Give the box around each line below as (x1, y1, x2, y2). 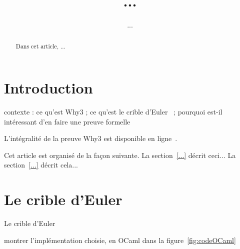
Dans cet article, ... (15, 41, 65, 50)
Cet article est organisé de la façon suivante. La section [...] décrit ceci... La (4, 149, 236, 160)
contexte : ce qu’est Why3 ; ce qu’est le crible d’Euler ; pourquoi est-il (4, 106, 222, 117)
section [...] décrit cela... (4, 159, 78, 170)
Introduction (4, 77, 93, 98)
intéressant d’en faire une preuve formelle (4, 116, 130, 126)
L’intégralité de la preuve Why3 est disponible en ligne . (4, 133, 177, 143)
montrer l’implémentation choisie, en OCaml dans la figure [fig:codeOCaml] (4, 234, 236, 245)
